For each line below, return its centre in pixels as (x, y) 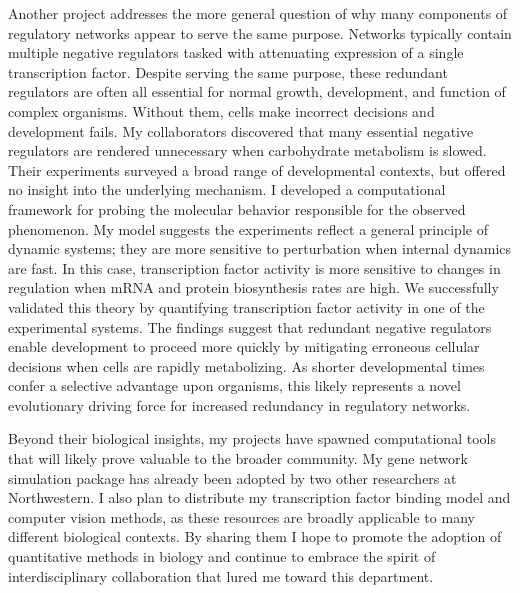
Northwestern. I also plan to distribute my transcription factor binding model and (259, 497)
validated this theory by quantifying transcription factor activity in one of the (246, 306)
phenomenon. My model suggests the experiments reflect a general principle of (248, 228)
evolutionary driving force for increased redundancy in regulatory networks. (239, 404)
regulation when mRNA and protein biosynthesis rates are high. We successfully (253, 287)
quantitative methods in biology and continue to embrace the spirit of (222, 556)
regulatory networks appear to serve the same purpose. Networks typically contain (260, 32)
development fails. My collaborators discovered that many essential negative (241, 130)
